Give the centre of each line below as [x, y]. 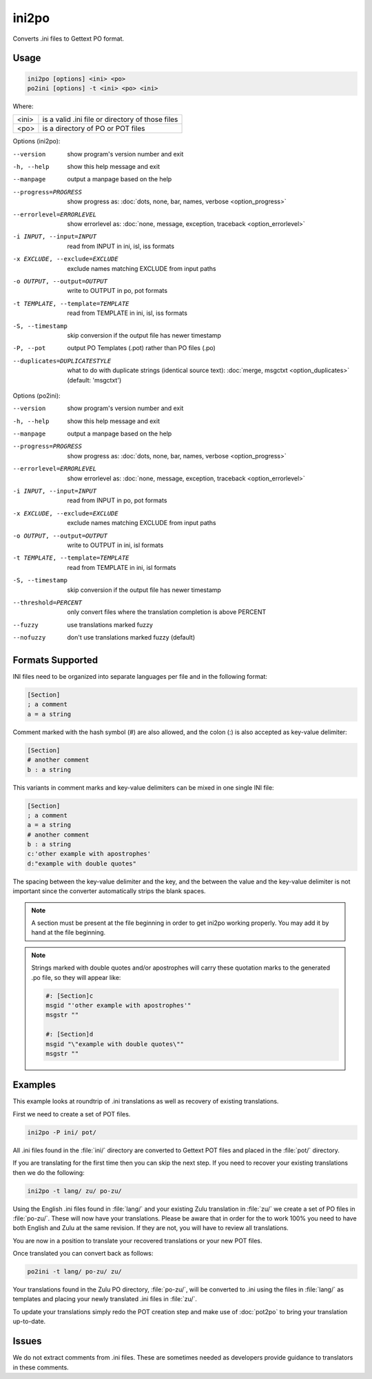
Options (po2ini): [37, 396]
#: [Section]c [70, 995]
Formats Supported [55, 660]
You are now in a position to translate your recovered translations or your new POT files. [137, 1240]
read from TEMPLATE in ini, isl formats [122, 567]
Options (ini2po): [37, 141]
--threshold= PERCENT [48, 602]
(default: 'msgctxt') [94, 380]
